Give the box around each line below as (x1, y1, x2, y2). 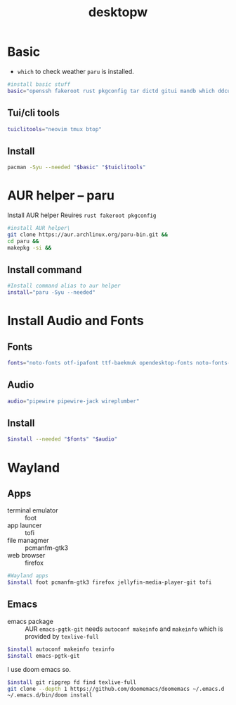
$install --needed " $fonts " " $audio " (7, 436, 118, 443)
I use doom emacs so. (7, 665, 72, 673)
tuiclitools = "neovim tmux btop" (7, 125, 102, 133)
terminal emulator (7, 506, 58, 515)
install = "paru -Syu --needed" (7, 289, 96, 296)
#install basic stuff (7, 80, 71, 88)
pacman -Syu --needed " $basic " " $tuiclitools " (7, 164, 146, 171)
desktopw (88, 4, 148, 20)
